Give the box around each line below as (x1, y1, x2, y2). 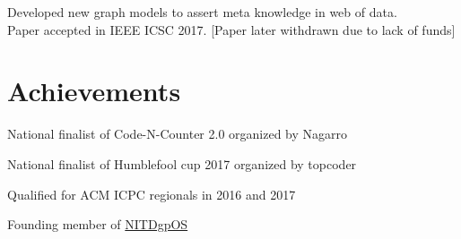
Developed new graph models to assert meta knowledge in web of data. (7, 3, 397, 21)
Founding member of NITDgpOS (7, 215, 188, 234)
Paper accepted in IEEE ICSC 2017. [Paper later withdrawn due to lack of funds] (7, 20, 456, 38)
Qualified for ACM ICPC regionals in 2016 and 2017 (7, 184, 296, 203)
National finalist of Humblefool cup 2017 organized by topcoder (7, 154, 357, 173)
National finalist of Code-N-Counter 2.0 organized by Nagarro (7, 124, 348, 143)
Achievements (7, 73, 181, 109)
